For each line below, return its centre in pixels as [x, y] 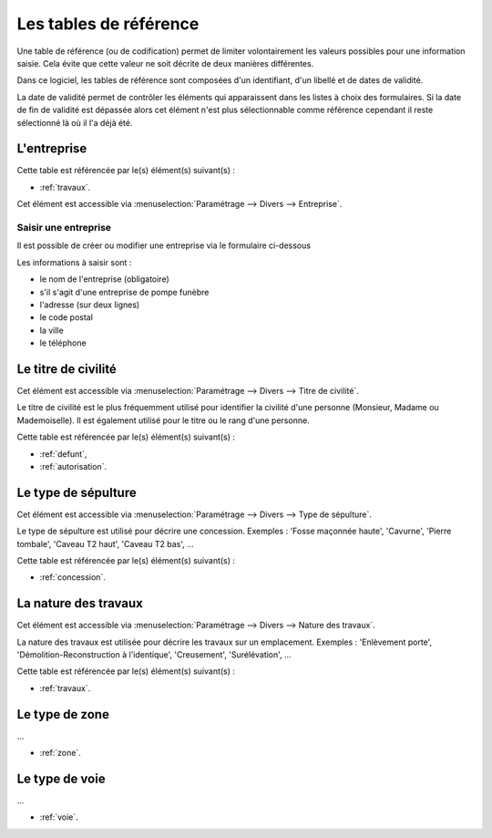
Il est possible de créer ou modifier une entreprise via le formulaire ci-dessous [164, 245]
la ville [51, 330]
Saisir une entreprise [64, 227]
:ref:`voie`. [59, 817]
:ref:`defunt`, [63, 454]
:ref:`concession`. [73, 577]
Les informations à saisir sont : [74, 262]
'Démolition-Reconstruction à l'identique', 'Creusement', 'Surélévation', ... [154, 655]
